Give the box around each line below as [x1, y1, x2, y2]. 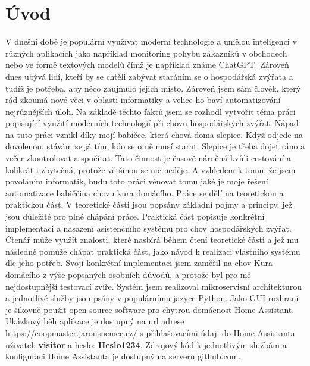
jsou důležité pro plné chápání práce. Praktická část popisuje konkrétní [5, 210, 265, 223]
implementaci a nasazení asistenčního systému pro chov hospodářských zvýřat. [5, 221, 292, 234]
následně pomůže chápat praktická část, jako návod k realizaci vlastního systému [5, 245, 300, 257]
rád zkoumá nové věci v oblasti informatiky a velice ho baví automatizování [5, 93, 281, 106]
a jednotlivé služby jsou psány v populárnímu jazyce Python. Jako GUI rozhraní [5, 292, 299, 304]
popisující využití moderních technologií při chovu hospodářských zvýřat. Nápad [5, 117, 299, 129]
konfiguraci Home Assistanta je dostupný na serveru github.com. [5, 350, 241, 362]
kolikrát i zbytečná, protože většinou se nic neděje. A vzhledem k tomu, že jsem [5, 163, 296, 176]
